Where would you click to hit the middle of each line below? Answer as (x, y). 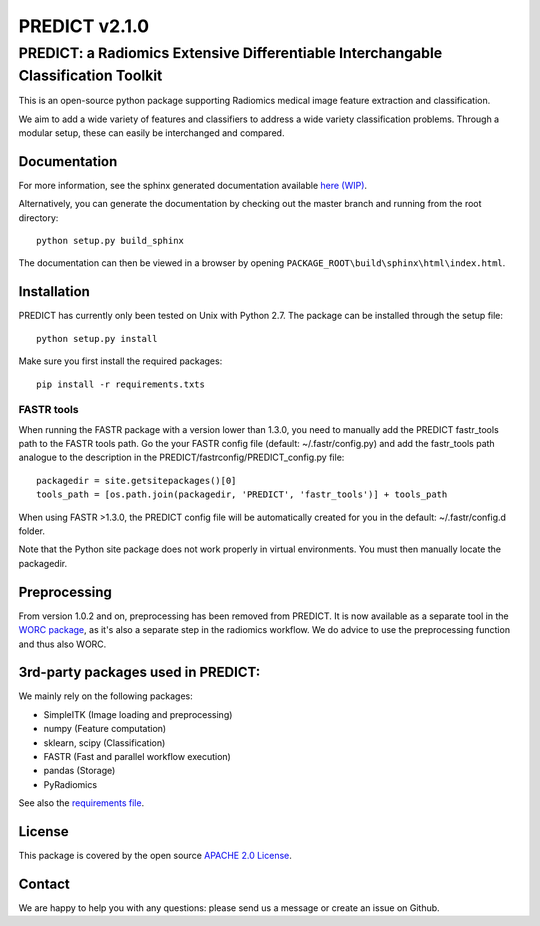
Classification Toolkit (90, 75)
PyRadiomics (70, 784)
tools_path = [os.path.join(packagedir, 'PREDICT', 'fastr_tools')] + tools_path (242, 494)
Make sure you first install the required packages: (120, 361)
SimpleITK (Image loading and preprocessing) (138, 714)
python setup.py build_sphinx (110, 241)
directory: (38, 217)
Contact (44, 883)
